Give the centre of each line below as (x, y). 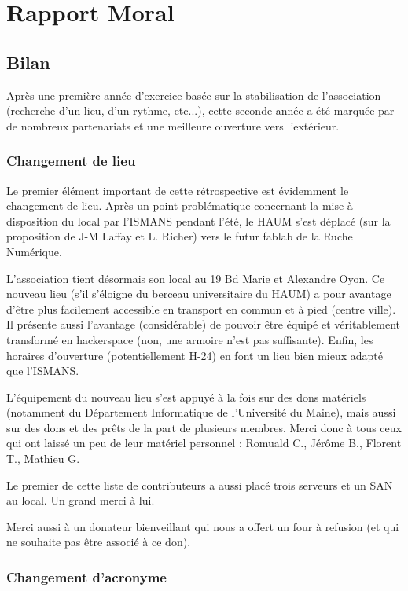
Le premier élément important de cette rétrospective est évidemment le (178, 190)
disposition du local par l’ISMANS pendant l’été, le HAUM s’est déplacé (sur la (198, 220)
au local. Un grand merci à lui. (81, 500)
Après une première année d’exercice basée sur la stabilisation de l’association (194, 95)
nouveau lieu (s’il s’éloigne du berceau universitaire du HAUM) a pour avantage (199, 294)
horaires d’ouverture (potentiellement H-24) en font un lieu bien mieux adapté (195, 355)
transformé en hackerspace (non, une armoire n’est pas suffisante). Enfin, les (190, 339)
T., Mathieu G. (43, 459)
